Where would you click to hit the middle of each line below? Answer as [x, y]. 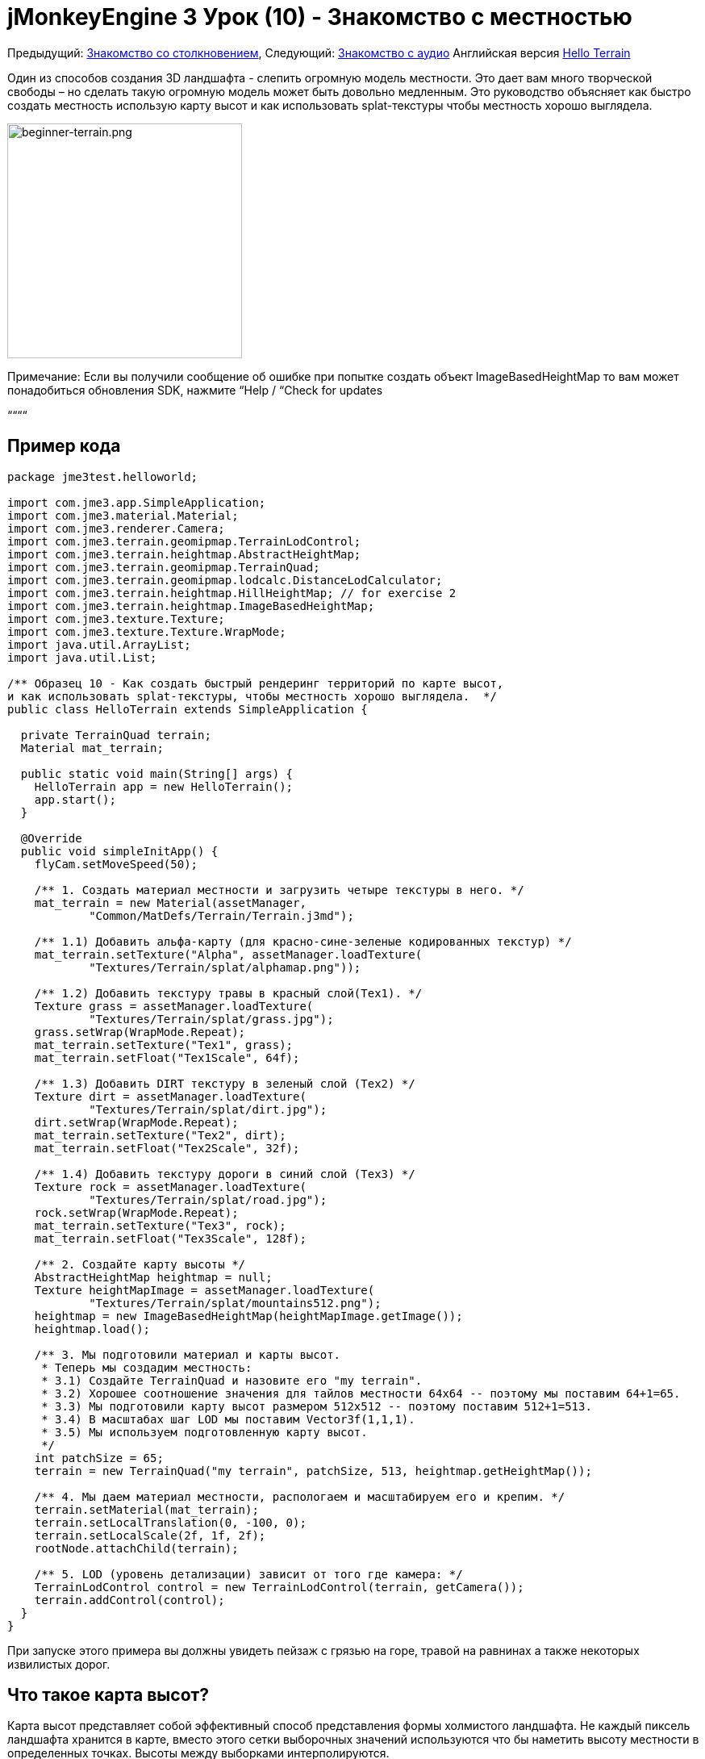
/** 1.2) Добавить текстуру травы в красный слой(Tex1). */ [228, 993]
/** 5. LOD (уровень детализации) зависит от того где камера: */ [248, 1574]
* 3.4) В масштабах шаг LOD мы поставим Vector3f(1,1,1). [228, 1419]
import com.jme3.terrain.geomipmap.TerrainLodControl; [184, 541]
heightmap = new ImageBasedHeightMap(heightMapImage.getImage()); [248, 1316]
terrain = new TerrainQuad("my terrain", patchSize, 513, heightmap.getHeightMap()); [313, 1471]
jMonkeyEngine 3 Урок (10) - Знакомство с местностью [320, 17]
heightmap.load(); [92, 1329]
